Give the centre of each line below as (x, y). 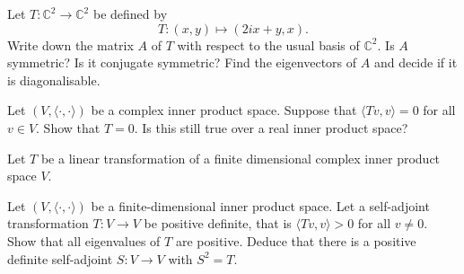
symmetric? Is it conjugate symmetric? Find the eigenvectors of (182, 62)
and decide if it (416, 62)
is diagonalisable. (54, 80)
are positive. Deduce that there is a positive (296, 240)
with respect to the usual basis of (268, 44)
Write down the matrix (70, 44)
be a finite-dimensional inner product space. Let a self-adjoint (260, 205)
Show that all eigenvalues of (84, 240)
